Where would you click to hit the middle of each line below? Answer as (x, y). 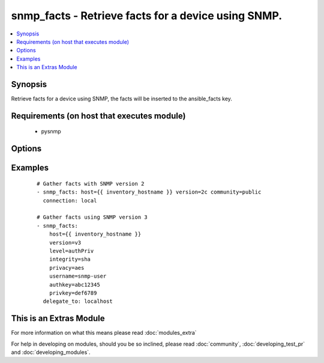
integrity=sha (70, 259)
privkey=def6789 (73, 293)
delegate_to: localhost (78, 301)
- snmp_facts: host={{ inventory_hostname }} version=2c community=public (149, 192)
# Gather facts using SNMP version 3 (92, 217)
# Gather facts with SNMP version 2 (91, 184)
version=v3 (65, 243)
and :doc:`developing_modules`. (51, 352)
